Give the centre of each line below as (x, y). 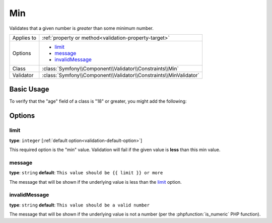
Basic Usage (29, 89)
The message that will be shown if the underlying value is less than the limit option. (95, 182)
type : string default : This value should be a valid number (79, 205)
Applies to (24, 38)
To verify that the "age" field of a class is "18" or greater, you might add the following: (98, 101)
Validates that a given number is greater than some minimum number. (81, 28)
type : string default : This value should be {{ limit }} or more (86, 173)
